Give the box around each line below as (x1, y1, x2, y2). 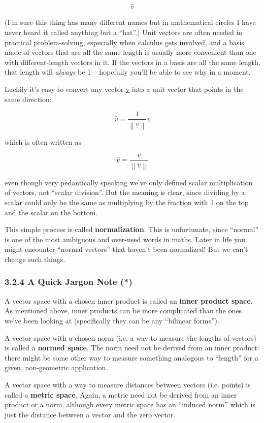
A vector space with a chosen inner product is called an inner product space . (5, 295, 253, 306)
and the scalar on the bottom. (5, 207, 98, 217)
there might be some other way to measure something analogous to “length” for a (5, 352, 258, 363)
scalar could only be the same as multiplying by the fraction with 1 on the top (5, 197, 249, 207)
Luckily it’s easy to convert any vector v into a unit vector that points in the (5, 84, 244, 94)
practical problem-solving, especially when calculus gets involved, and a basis (5, 37, 244, 47)
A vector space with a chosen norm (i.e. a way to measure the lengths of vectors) (5, 332, 256, 343)
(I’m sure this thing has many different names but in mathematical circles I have (5, 17, 256, 27)
